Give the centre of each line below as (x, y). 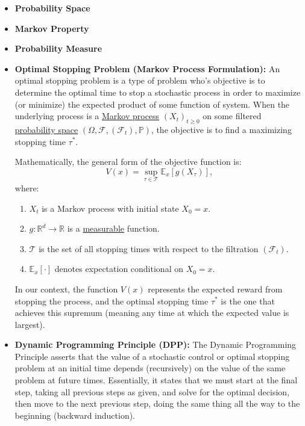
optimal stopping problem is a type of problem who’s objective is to (140, 80)
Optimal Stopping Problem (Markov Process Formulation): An (147, 68)
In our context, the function (66, 289)
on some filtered (232, 116)
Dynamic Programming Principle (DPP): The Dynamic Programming (156, 344)
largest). (30, 324)
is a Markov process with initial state (110, 208)
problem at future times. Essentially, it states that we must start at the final (156, 380)
